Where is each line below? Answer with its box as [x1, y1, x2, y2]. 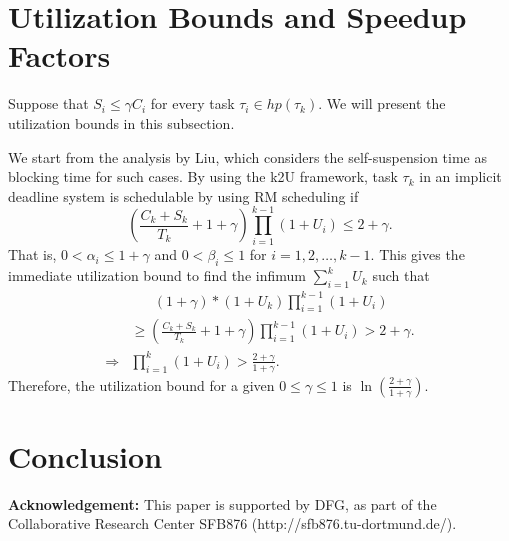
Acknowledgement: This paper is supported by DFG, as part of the [8, 493, 437, 514]
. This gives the [370, 244, 465, 265]
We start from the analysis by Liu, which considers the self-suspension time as [8, 146, 487, 167]
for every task [150, 93, 235, 114]
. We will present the [318, 93, 446, 114]
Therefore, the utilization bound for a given [8, 374, 275, 395]
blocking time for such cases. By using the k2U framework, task [8, 166, 398, 187]
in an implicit [419, 166, 502, 187]
